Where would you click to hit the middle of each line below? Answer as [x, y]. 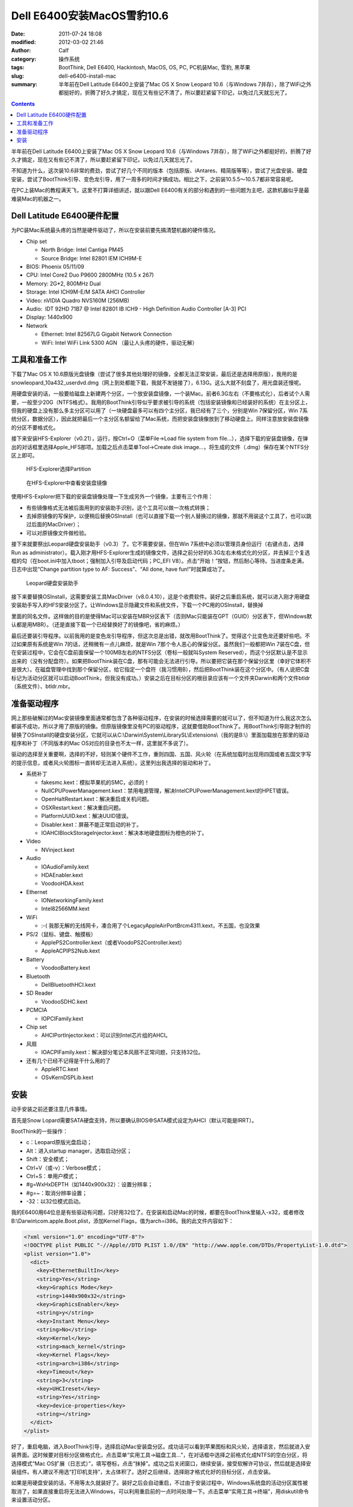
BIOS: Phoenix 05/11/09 [55, 267]
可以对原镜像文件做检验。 [58, 533]
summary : [24, 84]
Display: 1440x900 [49, 317]
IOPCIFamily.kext [62, 1018]
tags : [18, 68]
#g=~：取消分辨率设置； [57, 1193]
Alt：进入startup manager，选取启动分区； [79, 1151]
